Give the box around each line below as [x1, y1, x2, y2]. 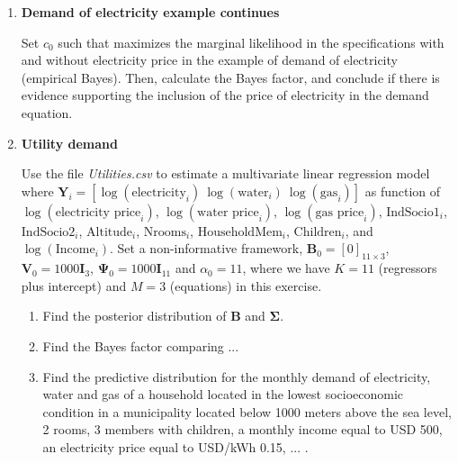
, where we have [242, 259, 330, 277]
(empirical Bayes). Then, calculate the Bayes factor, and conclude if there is [21, 68, 440, 86]
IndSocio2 [21, 225, 76, 239]
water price [197, 205, 259, 219]
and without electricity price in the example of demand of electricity [21, 50, 398, 69]
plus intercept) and [21, 276, 127, 295]
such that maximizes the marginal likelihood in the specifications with [58, 32, 445, 51]
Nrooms [143, 225, 186, 239]
